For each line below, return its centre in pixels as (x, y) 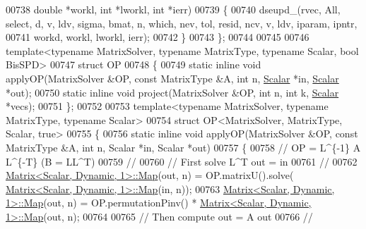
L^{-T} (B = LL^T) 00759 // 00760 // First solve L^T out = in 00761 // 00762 (182, 161)
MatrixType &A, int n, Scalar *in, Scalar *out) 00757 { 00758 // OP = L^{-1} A (183, 147)
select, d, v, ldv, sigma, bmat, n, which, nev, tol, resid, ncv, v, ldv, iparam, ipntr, (182, 23)
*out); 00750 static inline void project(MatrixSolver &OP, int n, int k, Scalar (172, 92)
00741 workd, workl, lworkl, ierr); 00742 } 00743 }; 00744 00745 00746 (158, 37)
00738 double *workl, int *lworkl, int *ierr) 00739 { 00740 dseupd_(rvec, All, (173, 9)
